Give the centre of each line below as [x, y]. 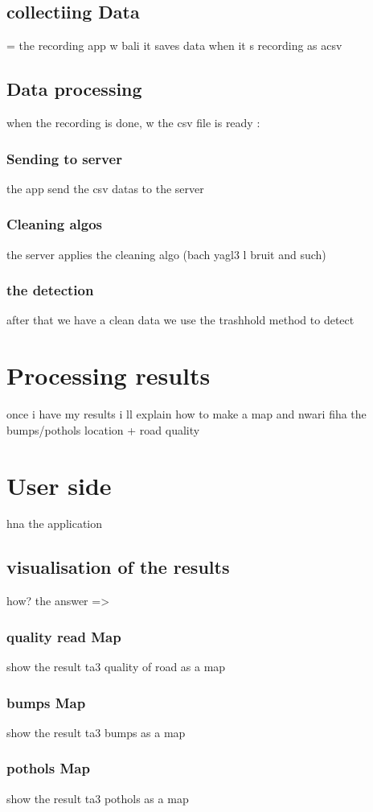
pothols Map [48, 768]
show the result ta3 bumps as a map [96, 732]
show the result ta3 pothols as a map [98, 798]
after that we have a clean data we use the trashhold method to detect [180, 320]
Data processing [74, 89]
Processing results [109, 375]
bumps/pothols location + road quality [103, 429]
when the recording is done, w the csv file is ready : [133, 122]
